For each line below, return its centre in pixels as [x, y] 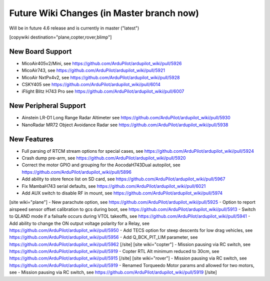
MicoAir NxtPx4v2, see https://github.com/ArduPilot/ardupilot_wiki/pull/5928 [101, 77]
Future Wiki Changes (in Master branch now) [104, 13]
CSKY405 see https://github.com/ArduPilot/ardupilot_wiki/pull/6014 [91, 85]
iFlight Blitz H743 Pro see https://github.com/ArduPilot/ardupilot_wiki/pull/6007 [103, 91]
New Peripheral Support [47, 106]
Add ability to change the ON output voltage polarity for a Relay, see [79, 223]
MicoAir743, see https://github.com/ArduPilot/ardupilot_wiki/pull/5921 [93, 71]
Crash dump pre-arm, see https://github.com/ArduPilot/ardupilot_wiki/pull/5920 [104, 158]
